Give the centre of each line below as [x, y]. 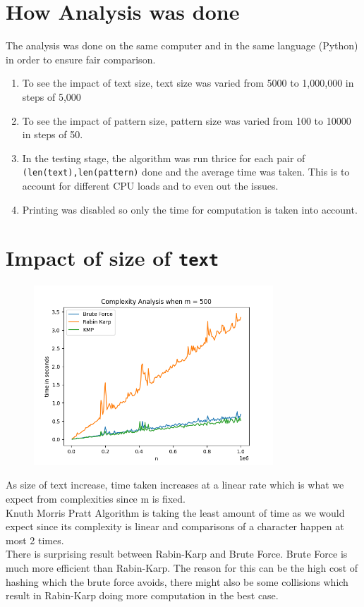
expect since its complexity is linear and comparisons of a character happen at [175, 526]
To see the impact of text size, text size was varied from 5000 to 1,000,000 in [188, 83]
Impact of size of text [113, 258]
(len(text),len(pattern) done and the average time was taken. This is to [186, 172]
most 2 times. [35, 540]
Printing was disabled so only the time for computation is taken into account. [190, 209]
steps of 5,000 [51, 96]
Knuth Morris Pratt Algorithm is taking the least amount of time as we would [175, 512]
